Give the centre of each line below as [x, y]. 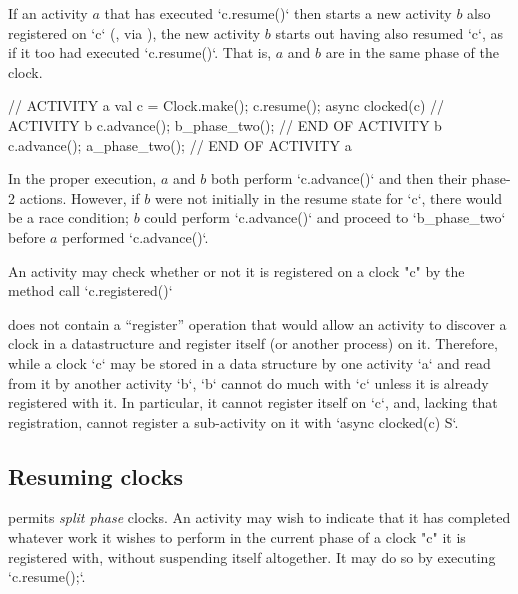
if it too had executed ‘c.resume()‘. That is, [140, 52]
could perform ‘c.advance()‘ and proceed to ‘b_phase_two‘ [325, 217]
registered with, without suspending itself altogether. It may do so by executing [252, 556]
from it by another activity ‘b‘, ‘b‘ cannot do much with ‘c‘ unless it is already [248, 382]
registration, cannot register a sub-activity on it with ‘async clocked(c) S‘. [233, 421]
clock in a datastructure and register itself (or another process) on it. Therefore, [253, 343]
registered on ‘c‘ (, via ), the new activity [134, 32]
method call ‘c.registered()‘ [90, 290]
